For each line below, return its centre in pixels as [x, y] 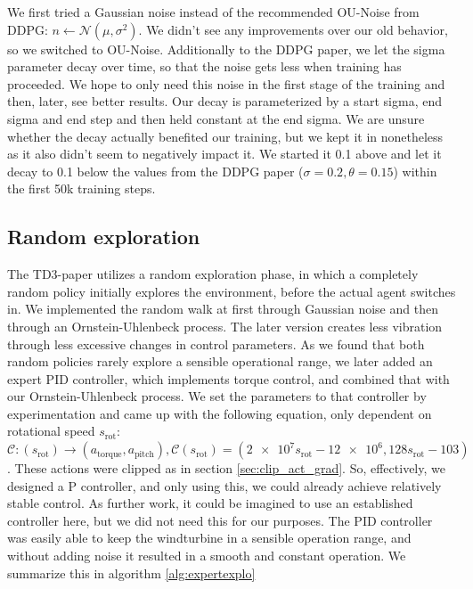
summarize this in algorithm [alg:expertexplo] [131, 573]
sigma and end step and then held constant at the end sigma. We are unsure [216, 118]
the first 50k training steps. [82, 188]
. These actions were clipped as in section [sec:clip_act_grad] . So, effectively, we [226, 468]
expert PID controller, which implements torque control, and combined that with [228, 378]
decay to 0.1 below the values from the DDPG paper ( [155, 171]
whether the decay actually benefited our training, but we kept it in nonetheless [225, 136]
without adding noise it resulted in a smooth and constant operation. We [207, 556]
